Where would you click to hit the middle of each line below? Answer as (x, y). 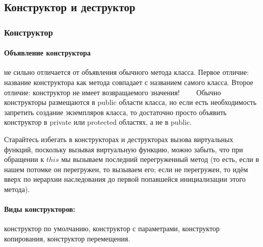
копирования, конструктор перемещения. (67, 238)
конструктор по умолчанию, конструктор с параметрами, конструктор (112, 228)
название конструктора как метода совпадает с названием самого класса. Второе (129, 82)
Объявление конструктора (47, 53)
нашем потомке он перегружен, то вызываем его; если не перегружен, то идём (126, 169)
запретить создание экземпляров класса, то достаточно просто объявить (115, 112)
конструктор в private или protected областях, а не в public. (98, 122)
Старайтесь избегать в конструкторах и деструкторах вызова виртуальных (119, 139)
